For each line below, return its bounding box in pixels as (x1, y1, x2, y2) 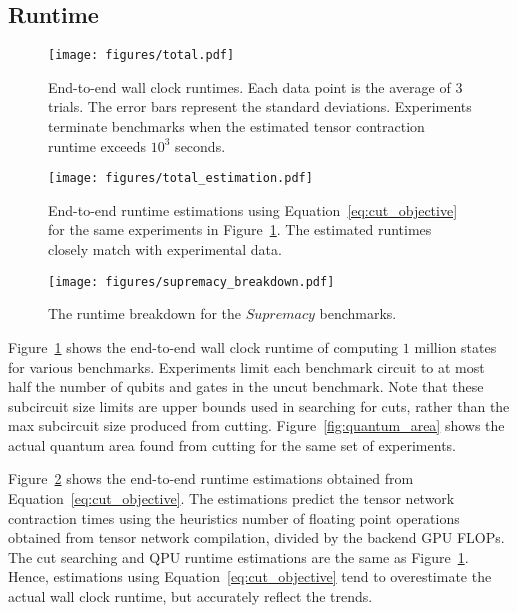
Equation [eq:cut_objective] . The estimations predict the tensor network (8, 488, 455, 509)
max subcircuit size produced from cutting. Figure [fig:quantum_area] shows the (8, 415, 505, 436)
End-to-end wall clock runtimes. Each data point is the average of (48, 76, 451, 97)
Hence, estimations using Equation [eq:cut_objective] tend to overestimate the (8, 566, 492, 587)
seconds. (175, 135, 226, 156)
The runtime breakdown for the (48, 303, 242, 324)
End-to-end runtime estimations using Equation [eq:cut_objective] (48, 199, 458, 220)
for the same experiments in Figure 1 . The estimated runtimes (48, 219, 432, 240)
